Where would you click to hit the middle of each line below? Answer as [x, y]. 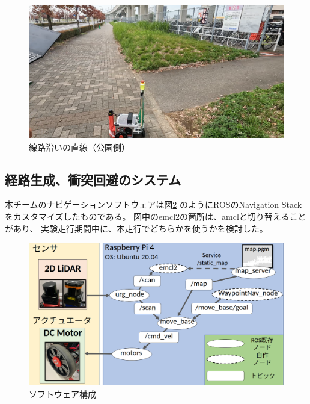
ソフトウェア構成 [62, 393]
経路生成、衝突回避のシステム [93, 179]
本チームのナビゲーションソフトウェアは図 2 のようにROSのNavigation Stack [153, 204]
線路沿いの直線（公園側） [79, 147]
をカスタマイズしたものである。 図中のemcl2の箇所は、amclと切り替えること [156, 216]
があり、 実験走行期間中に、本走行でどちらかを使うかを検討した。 [136, 228]
